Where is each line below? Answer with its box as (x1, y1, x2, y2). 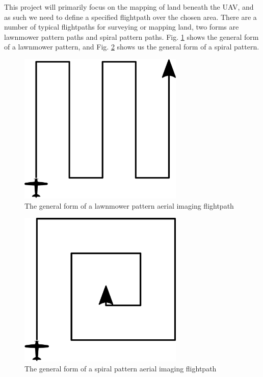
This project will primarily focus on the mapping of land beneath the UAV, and (4, 2, 254, 12)
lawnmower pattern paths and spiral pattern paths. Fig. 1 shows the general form (4, 31, 259, 42)
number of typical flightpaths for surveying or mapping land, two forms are (4, 21, 239, 32)
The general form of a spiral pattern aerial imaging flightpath (24, 363, 217, 374)
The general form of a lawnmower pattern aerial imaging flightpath (24, 200, 234, 211)
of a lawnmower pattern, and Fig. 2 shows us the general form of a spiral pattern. (4, 41, 259, 52)
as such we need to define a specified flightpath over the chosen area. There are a (4, 11, 257, 22)
